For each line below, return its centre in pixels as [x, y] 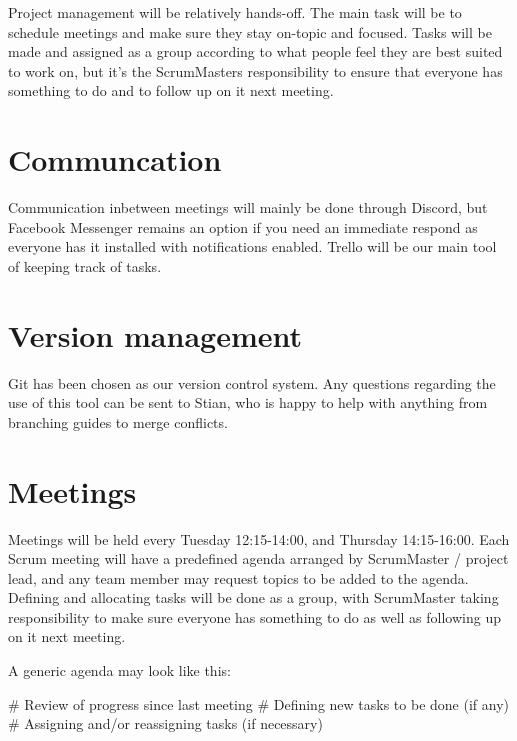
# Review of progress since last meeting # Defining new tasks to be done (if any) [258, 703]
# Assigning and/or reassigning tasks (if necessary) [165, 723]
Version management [155, 334]
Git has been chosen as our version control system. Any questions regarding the [252, 382]
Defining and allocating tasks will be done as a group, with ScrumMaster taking [253, 597]
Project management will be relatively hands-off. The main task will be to [235, 12]
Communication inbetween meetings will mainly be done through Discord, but [248, 207]
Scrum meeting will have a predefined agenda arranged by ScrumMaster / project [258, 558]
